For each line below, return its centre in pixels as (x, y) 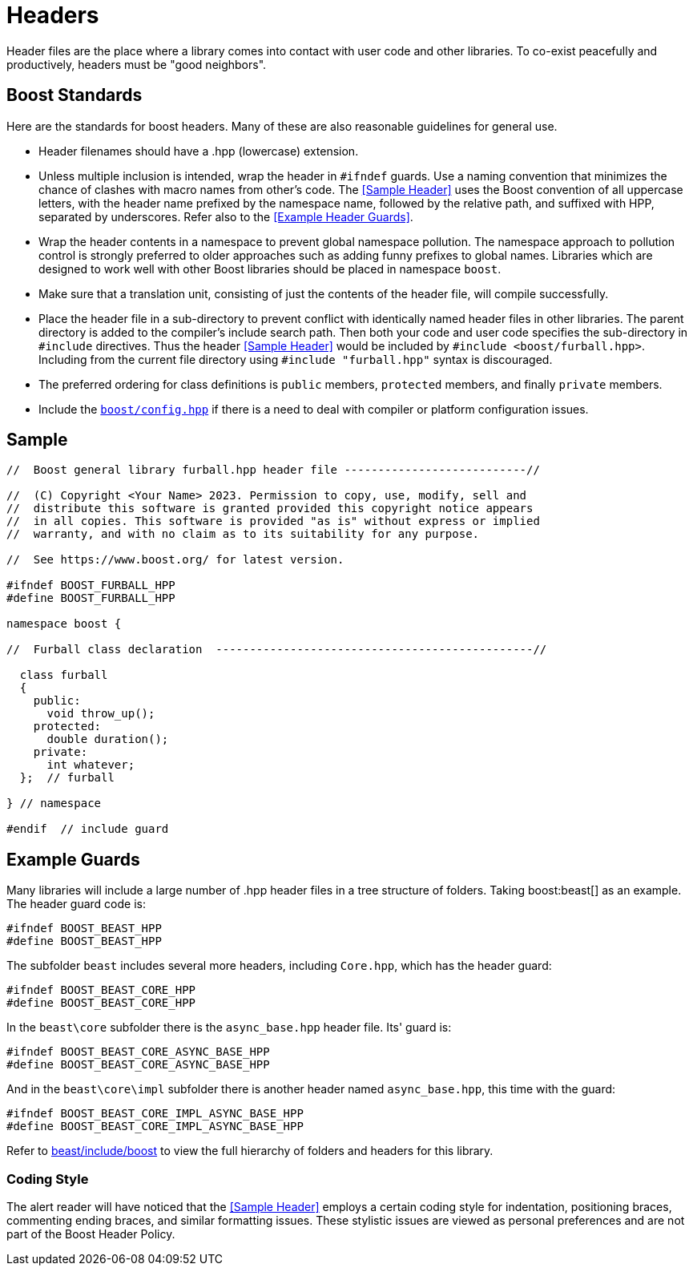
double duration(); (108, 739)
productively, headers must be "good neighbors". (137, 64)
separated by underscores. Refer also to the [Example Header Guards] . (226, 216)
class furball (64, 675)
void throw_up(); (101, 714)
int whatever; (91, 765)
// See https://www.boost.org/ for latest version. (175, 560)
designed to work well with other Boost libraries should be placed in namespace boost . (270, 269)
